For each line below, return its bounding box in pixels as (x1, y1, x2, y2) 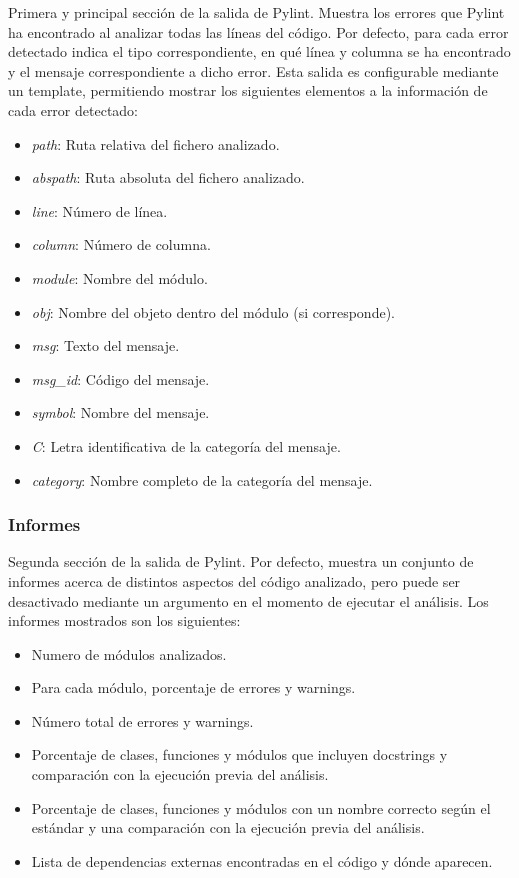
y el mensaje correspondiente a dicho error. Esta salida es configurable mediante (8, 60, 499, 81)
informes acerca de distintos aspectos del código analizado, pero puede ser (8, 570, 461, 591)
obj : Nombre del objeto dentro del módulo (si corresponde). (31, 301, 395, 322)
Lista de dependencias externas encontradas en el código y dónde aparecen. (31, 850, 493, 871)
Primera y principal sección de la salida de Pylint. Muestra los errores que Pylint (8, 2, 505, 22)
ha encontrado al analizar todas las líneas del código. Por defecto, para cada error (8, 21, 509, 42)
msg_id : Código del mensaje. (31, 368, 210, 389)
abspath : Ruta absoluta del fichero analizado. (31, 167, 305, 188)
